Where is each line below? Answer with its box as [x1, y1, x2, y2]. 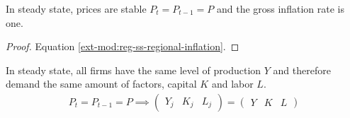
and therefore [273, 62, 331, 77]
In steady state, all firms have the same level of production [6, 62, 261, 77]
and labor [211, 76, 254, 91]
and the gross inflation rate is [216, 1, 344, 16]
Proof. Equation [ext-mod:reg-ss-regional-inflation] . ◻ [6, 39, 239, 54]
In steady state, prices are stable [6, 1, 147, 16]
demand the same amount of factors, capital [6, 76, 197, 91]
